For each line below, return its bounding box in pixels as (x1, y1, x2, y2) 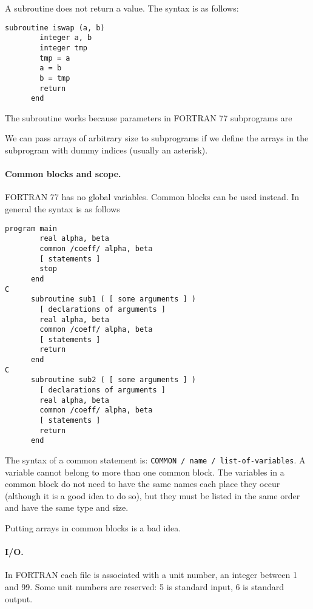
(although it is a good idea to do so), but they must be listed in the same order (5, 489, 300, 502)
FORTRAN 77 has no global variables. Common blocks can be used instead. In (5, 190, 300, 203)
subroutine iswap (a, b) (5, 23, 105, 32)
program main (5, 224, 57, 233)
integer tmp (39, 43, 88, 52)
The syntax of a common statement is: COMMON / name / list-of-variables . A (5, 454, 306, 466)
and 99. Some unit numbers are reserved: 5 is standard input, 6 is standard (5, 580, 284, 593)
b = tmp (39, 73, 70, 82)
